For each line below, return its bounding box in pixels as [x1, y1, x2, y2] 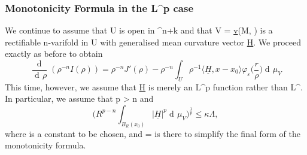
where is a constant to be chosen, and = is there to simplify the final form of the [5, 127, 300, 139]
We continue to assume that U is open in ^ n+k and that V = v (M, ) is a [5, 24, 273, 37]
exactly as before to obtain [5, 47, 103, 60]
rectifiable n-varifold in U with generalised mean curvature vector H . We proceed [5, 35, 302, 48]
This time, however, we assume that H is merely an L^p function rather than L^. [5, 80, 303, 93]
